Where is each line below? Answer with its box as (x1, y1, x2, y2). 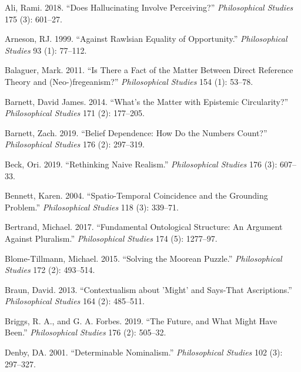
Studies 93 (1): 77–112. (5, 44, 87, 56)
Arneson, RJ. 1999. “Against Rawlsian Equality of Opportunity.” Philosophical (5, 32, 287, 45)
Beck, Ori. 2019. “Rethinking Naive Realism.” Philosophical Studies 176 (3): (5, 157, 277, 170)
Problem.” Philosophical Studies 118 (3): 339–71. (5, 200, 179, 213)
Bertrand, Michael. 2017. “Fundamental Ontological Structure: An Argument (5, 220, 283, 233)
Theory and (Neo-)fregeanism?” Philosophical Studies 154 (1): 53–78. (5, 75, 253, 87)
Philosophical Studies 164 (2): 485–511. (5, 295, 145, 307)
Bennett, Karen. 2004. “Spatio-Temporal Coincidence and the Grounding (5, 189, 268, 202)
